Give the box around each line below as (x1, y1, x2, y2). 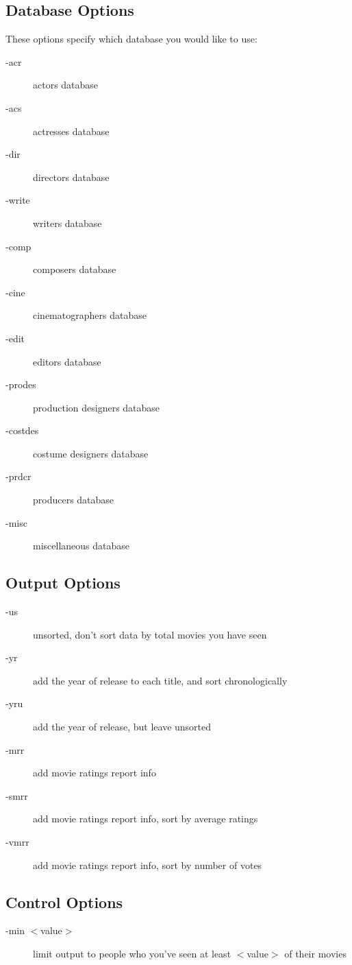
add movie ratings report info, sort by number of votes (33, 857, 262, 872)
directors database (33, 169, 110, 184)
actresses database (33, 123, 110, 138)
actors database (33, 78, 99, 92)
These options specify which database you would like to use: (5, 32, 257, 46)
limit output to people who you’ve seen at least (33, 946, 231, 960)
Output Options (5, 572, 121, 593)
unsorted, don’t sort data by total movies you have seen (33, 627, 267, 641)
